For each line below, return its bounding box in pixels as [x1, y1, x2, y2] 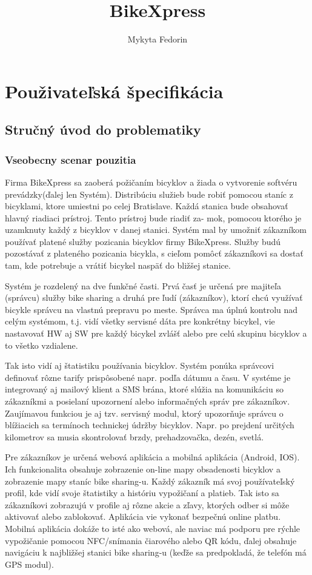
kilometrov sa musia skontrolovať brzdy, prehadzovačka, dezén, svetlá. [5, 430, 264, 443]
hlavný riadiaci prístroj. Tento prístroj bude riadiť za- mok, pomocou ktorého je [5, 211, 302, 224]
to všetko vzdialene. [5, 338, 78, 351]
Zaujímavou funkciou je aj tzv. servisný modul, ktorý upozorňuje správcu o [5, 406, 284, 419]
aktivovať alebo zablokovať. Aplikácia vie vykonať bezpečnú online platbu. [5, 510, 281, 523]
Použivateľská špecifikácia [5, 78, 224, 103]
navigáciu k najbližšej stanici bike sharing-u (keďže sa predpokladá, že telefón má [5, 546, 307, 559]
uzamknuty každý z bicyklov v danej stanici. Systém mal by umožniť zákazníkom [5, 223, 307, 236]
